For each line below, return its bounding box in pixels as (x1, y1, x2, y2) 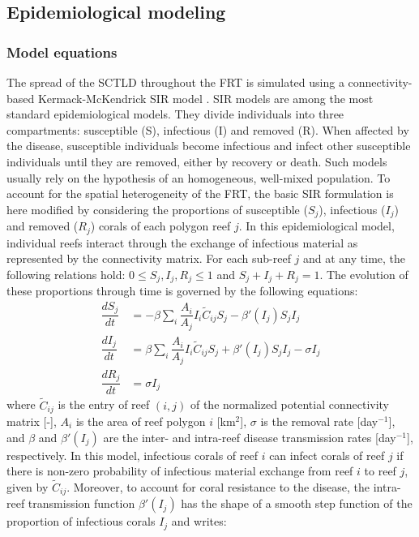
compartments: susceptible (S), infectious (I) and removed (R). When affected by (6, 121, 409, 138)
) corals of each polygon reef (90, 217, 231, 234)
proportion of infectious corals (6, 513, 156, 530)
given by (6, 479, 49, 496)
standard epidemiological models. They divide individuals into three (6, 105, 344, 122)
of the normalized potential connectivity (190, 396, 390, 413)
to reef (364, 462, 396, 479)
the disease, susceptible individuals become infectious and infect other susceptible (6, 137, 411, 154)
